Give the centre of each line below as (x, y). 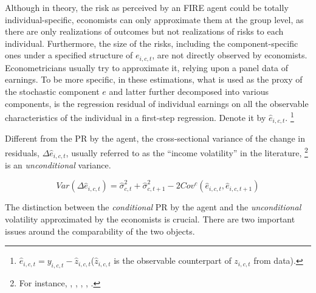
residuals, (22, 152)
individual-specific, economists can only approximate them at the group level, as (154, 19)
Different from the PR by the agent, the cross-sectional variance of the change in (155, 138)
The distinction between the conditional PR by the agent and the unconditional (153, 207)
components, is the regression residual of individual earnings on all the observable (157, 103)
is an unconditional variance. (58, 165)
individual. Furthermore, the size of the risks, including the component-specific (152, 43)
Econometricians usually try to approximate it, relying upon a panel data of (147, 67)
